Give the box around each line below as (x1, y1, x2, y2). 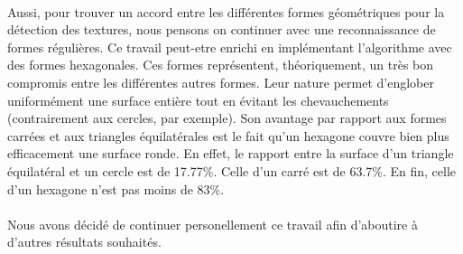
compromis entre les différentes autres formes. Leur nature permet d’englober (7, 72, 435, 91)
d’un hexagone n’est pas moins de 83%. (7, 179, 225, 198)
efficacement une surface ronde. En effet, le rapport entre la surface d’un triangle (7, 144, 454, 163)
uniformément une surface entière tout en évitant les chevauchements (7, 90, 389, 109)
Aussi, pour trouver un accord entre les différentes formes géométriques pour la (7, 2, 445, 21)
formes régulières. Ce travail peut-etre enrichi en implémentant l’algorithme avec (7, 37, 452, 56)
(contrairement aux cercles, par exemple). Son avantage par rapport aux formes (7, 108, 447, 127)
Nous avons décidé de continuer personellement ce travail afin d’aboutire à (7, 214, 418, 233)
